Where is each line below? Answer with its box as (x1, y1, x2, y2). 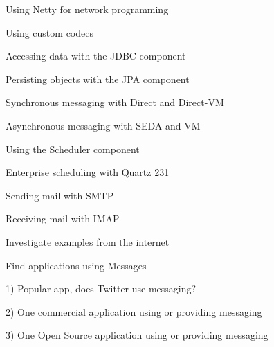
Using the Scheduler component (6, 141, 140, 156)
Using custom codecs (6, 25, 93, 39)
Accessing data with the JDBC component (6, 48, 186, 63)
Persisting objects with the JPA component (6, 71, 190, 86)
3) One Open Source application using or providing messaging (6, 328, 268, 342)
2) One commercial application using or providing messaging (6, 304, 262, 319)
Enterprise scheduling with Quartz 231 (6, 165, 170, 179)
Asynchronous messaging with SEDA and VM (6, 118, 201, 132)
